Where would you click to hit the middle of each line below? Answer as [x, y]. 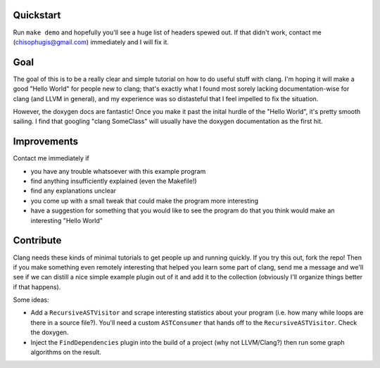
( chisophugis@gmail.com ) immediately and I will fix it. [91, 42]
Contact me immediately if [51, 158]
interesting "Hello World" [67, 220]
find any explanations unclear [73, 191]
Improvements [46, 142]
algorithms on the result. [66, 353]
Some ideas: [31, 300]
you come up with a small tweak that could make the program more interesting [144, 201]
